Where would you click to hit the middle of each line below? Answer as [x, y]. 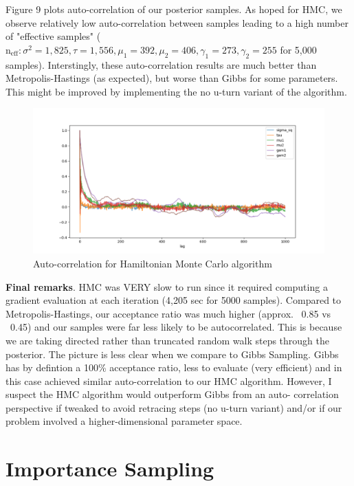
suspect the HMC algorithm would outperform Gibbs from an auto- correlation [172, 394]
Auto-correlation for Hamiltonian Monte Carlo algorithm [153, 263]
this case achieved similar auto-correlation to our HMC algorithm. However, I [169, 380]
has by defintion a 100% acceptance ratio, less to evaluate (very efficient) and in [174, 367]
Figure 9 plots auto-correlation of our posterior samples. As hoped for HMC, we [174, 9]
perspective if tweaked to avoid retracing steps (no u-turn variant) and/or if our [174, 407]
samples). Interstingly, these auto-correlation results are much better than [161, 64]
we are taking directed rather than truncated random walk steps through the [168, 340]
